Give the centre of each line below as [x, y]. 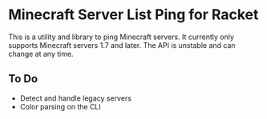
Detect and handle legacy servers [76, 98]
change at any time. [41, 54]
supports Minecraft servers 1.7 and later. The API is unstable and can [122, 45]
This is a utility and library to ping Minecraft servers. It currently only [121, 37]
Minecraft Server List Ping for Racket [133, 15]
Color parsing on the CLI [61, 106]
